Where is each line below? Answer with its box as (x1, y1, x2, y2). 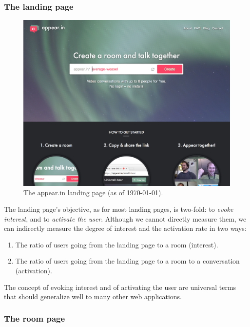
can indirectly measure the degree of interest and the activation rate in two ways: (4, 223, 247, 233)
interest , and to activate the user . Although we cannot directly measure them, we (4, 213, 247, 224)
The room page (4, 312, 65, 324)
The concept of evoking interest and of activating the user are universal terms (4, 282, 236, 292)
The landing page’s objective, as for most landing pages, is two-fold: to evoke (4, 204, 233, 214)
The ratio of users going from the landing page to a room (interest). (15, 239, 218, 249)
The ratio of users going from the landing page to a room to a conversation (15, 256, 240, 266)
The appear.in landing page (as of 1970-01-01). (23, 187, 163, 198)
